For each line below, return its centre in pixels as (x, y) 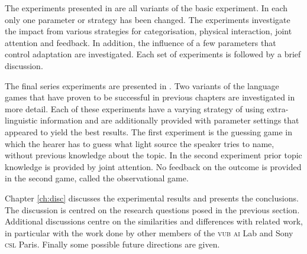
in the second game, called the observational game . (97, 178)
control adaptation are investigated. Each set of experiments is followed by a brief (153, 54)
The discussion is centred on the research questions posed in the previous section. (152, 209)
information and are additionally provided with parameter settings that (169, 120)
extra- (278, 108)
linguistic (21, 120)
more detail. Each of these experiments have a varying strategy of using (135, 108)
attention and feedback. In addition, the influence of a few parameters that (140, 42)
